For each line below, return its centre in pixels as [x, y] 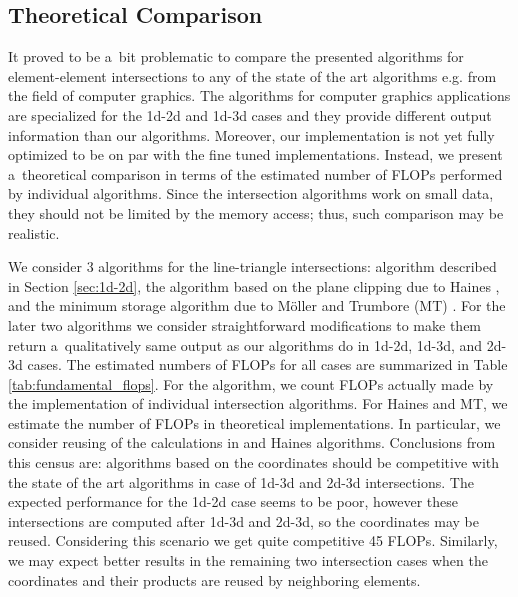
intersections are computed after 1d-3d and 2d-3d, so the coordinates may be [244, 520]
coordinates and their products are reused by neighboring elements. [214, 579]
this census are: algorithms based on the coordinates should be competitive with [254, 462]
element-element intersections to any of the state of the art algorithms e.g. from [252, 75]
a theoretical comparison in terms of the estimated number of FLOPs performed [255, 173]
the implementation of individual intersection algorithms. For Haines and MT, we [258, 403]
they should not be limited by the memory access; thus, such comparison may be [256, 212]
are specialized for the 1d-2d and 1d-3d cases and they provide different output [250, 114]
